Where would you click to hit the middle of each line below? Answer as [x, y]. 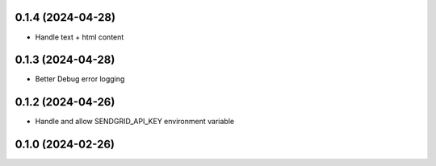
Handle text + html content [80, 37]
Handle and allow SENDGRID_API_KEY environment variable [134, 122]
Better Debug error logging [80, 79]
